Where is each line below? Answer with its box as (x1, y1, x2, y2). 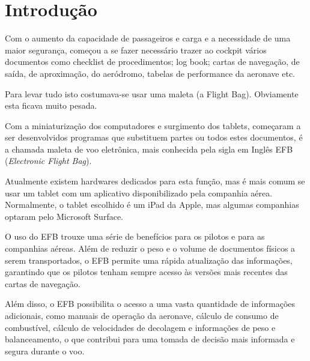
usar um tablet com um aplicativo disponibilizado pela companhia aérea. (5, 186, 273, 199)
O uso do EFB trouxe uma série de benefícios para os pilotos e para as (5, 230, 265, 243)
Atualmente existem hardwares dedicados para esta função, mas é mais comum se (5, 175, 305, 187)
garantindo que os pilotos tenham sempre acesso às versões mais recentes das (5, 265, 288, 278)
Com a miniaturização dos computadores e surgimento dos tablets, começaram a (5, 119, 301, 132)
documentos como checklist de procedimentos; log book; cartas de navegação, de (5, 55, 300, 68)
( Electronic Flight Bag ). (5, 154, 92, 167)
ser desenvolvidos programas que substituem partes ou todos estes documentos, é (5, 131, 303, 144)
